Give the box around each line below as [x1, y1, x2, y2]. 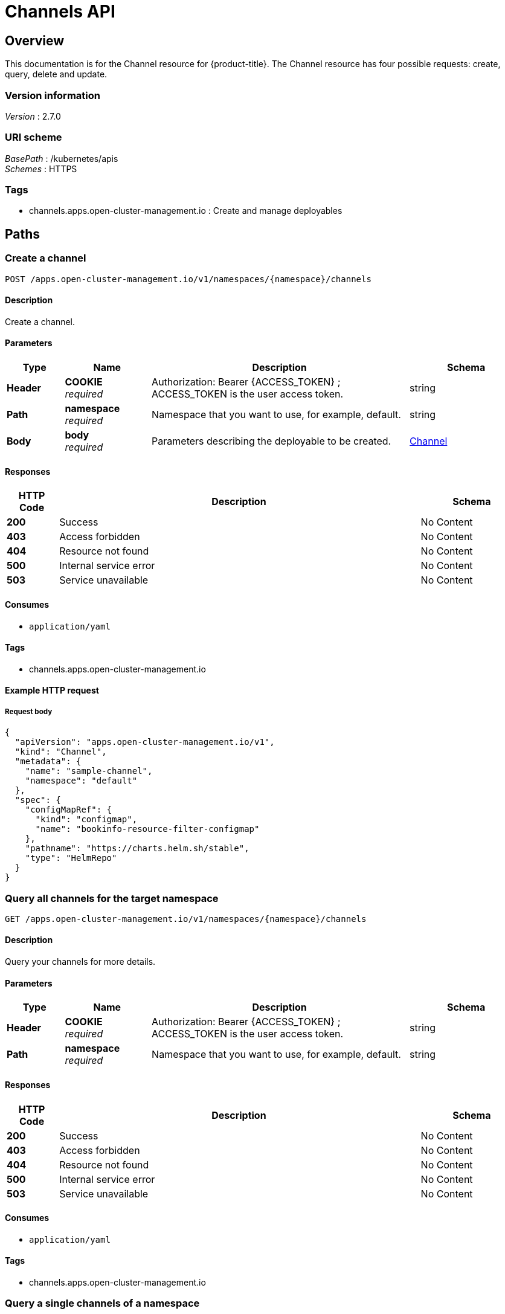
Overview [5, 33, 65, 48]
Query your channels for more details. [5, 956, 156, 967]
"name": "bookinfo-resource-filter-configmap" [35, 824, 260, 834]
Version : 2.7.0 [5, 111, 61, 121]
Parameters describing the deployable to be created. [152, 435, 391, 448]
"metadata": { [14, 756, 82, 767]
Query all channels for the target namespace [5, 892, 219, 904]
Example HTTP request [5, 685, 99, 696]
